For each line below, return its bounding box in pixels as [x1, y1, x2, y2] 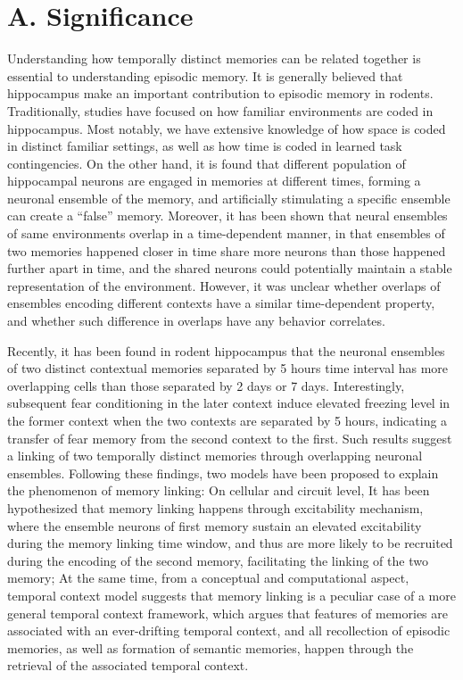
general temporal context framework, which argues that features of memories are [7, 603, 449, 622]
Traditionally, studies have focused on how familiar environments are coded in [7, 101, 434, 120]
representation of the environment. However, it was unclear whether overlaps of [7, 276, 441, 294]
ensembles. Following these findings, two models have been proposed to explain [7, 463, 439, 482]
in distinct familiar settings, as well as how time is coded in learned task [7, 137, 402, 155]
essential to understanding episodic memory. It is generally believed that [7, 66, 403, 85]
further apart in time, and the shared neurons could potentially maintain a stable [7, 259, 452, 278]
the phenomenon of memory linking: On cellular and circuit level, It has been [7, 481, 430, 500]
